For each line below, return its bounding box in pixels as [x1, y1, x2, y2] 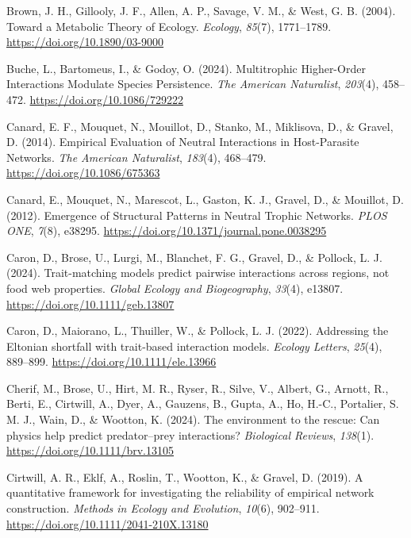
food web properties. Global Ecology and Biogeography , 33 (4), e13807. [6, 279, 344, 296]
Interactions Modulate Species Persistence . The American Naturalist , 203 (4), [6, 75, 379, 92]
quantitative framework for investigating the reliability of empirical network [6, 484, 375, 501]
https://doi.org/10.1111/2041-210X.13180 [6, 515, 209, 532]
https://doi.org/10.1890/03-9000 [6, 33, 164, 50]
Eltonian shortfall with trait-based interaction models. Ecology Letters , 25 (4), [6, 337, 382, 354]
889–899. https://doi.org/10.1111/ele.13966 [6, 353, 217, 370]
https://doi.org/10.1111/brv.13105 [6, 442, 174, 459]
